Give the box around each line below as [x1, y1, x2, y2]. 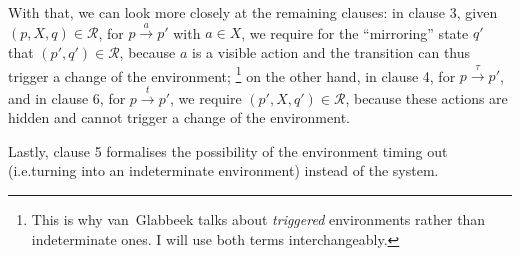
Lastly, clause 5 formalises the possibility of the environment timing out [8, 140, 448, 161]
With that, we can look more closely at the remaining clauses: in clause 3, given [8, 2, 498, 22]
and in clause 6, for [8, 87, 126, 108]
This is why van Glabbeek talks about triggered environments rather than [31, 209, 486, 229]
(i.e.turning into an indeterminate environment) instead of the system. [8, 160, 439, 181]
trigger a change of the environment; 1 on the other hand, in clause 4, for [8, 62, 456, 86]
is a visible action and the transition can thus [192, 41, 471, 62]
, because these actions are [345, 87, 508, 108]
